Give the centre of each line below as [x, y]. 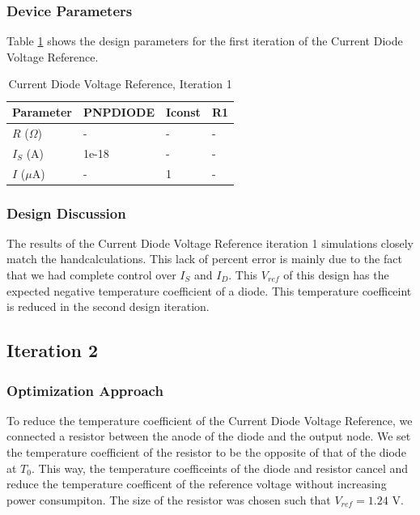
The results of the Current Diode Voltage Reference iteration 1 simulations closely [210, 243]
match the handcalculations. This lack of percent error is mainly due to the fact [204, 259]
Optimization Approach [85, 390]
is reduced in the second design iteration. [108, 306]
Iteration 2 [53, 350]
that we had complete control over [91, 275]
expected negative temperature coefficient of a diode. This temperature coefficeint [209, 290]
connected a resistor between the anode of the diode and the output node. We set [209, 436]
